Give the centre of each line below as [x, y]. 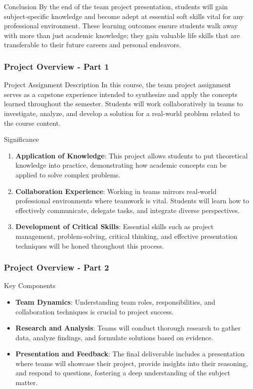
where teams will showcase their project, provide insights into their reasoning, [132, 363]
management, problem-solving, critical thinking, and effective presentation [126, 236]
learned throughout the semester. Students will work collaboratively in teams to [124, 104]
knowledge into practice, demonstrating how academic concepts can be [121, 165]
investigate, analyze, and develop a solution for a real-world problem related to [122, 113]
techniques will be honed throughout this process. [90, 245]
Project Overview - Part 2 [57, 267]
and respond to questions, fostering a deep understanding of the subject [123, 373]
